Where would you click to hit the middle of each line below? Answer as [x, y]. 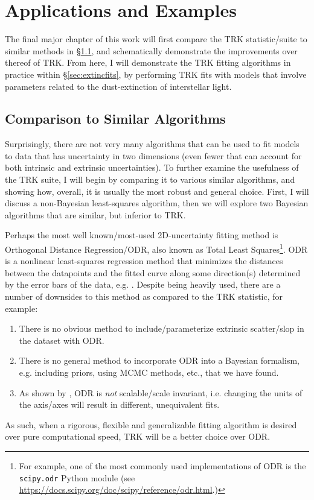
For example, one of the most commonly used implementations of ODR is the [162, 466]
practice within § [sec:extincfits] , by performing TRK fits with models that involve [156, 74]
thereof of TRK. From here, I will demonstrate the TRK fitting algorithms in [148, 62]
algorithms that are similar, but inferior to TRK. [95, 214]
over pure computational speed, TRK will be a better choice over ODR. [138, 436]
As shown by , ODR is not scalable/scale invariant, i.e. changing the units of [161, 392]
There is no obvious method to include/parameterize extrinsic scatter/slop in [162, 328]
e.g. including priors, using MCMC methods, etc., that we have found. [149, 372]
